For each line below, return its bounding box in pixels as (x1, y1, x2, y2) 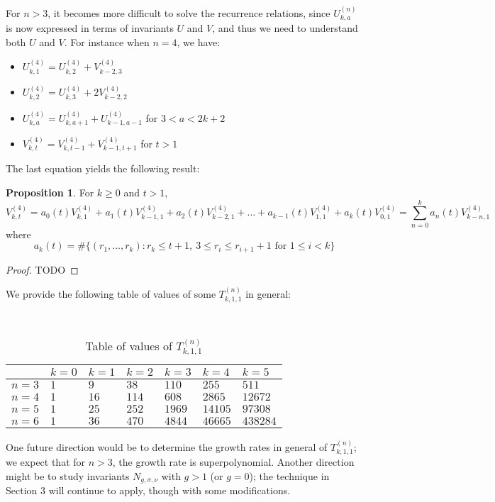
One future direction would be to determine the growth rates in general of (6, 440, 328, 454)
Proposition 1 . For (6, 184, 94, 199)
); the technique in (249, 469, 330, 484)
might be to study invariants (6, 469, 130, 484)
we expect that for (6, 454, 86, 469)
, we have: (177, 34, 221, 49)
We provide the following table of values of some (6, 286, 216, 301)
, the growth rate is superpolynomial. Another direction (112, 454, 355, 469)
